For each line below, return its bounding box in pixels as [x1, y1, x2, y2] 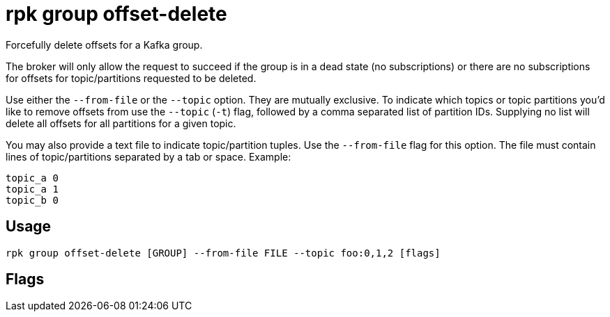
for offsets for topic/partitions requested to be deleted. [6, 72, 257, 84]
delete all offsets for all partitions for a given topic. [6, 117, 236, 129]
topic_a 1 [6, 183, 59, 195]
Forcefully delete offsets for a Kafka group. [6, 38, 203, 51]
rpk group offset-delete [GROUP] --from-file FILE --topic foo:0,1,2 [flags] [6, 247, 441, 259]
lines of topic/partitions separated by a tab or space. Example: [6, 150, 291, 163]
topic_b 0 [6, 194, 59, 206]
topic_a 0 [6, 172, 59, 184]
